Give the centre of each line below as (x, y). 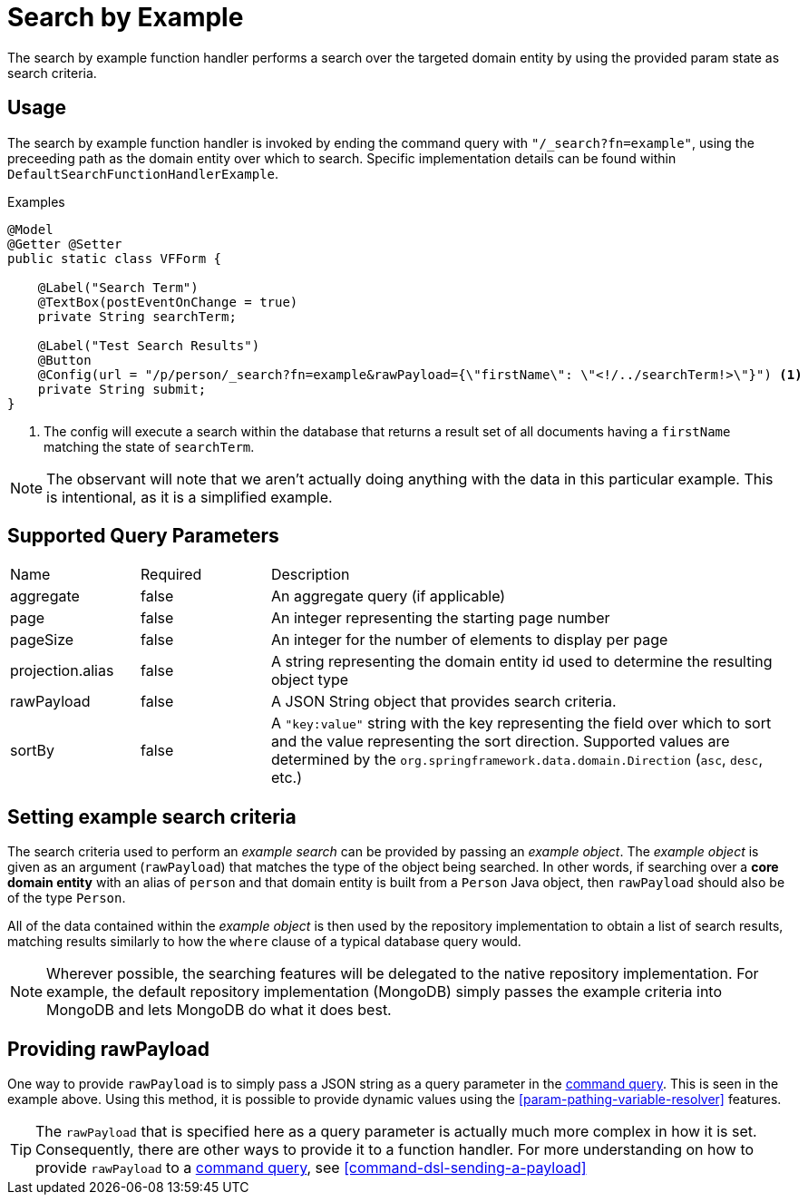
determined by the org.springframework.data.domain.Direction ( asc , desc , (517, 760)
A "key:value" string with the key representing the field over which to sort (521, 723)
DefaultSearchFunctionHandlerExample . (143, 173)
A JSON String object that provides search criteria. (443, 702)
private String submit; (122, 389)
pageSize (42, 640)
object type (310, 680)
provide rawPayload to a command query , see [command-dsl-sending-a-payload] (311, 1168)
